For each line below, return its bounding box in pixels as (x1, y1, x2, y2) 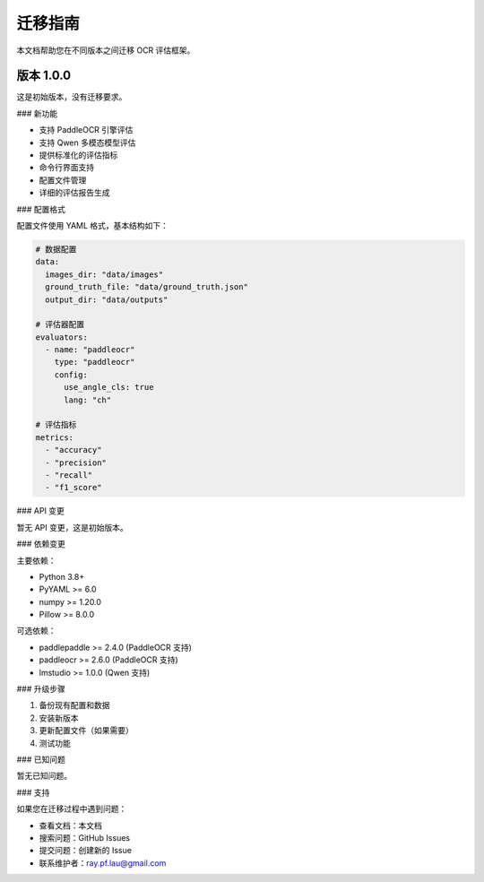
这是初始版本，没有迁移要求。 (16, 91, 127, 102)
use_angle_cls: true (64, 382, 154, 393)
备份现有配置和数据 (39, 700, 110, 711)
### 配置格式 (16, 203, 66, 214)
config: (54, 369, 89, 380)
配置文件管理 (39, 175, 87, 186)
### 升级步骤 (16, 684, 66, 695)
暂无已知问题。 (16, 771, 72, 782)
